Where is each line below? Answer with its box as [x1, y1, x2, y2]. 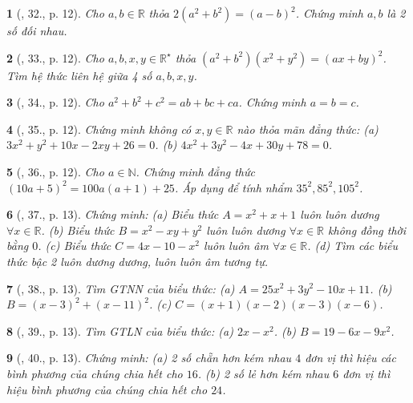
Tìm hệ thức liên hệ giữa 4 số [6, 66, 152, 83]
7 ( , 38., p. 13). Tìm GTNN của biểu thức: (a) [6, 280, 235, 296]
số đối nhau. [6, 22, 67, 38]
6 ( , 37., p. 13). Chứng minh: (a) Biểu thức [6, 206, 219, 223]
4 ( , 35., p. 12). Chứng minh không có [6, 120, 192, 137]
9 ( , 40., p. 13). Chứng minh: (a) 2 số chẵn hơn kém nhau [6, 349, 292, 366]
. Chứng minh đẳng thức [136, 163, 255, 179]
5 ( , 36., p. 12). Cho [6, 163, 104, 179]
